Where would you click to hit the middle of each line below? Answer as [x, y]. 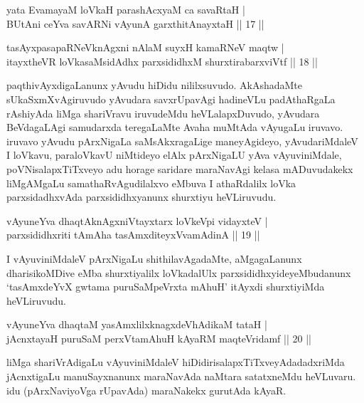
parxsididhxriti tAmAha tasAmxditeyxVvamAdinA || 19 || [133, 235]
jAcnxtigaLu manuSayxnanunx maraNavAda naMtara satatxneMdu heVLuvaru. [181, 376]
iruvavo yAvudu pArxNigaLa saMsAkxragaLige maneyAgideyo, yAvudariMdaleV [182, 141]
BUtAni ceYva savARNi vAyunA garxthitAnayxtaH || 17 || [135, 23]
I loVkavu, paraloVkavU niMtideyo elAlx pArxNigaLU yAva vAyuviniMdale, [174, 155]
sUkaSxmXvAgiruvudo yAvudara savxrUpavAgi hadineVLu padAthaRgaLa [171, 99]
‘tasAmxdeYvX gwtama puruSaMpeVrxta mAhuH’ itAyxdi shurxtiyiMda [166, 287]
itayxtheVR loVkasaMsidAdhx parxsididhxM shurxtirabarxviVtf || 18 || [162, 61]
